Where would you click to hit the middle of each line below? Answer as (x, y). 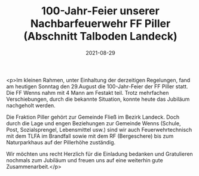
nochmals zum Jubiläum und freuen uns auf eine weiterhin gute (85, 160)
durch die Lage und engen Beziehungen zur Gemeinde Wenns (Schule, (94, 123)
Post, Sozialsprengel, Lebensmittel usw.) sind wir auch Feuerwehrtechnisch (99, 129)
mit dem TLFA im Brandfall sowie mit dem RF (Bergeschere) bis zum (90, 136)
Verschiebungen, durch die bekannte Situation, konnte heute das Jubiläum (98, 99)
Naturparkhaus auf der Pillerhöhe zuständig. (61, 142)
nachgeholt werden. (31, 105)
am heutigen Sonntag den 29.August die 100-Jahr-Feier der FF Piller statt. (97, 86)
